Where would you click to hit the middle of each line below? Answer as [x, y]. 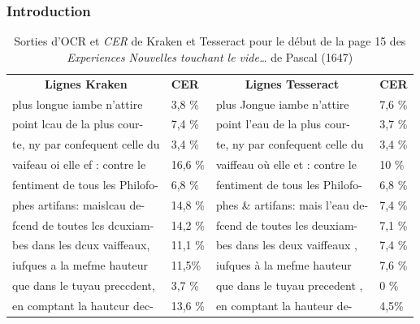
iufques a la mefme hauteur [80, 265]
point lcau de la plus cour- [78, 124]
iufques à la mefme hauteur [284, 265]
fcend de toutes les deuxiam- [287, 225]
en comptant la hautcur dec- [83, 305]
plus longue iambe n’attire [78, 104]
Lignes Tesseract [292, 83]
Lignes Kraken [86, 83]
